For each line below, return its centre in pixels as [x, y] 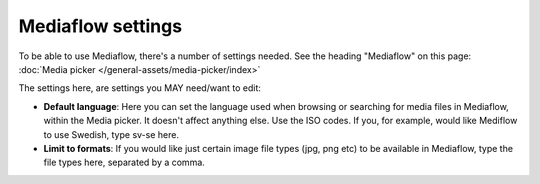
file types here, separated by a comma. [124, 162]
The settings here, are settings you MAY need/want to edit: [140, 88]
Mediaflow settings [100, 26]
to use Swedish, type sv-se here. [111, 134]
